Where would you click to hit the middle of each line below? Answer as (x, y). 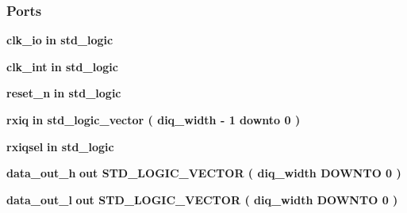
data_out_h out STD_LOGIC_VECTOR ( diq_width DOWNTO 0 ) (204, 173)
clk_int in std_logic (62, 66)
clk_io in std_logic (60, 40)
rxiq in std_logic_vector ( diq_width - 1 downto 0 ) (154, 120)
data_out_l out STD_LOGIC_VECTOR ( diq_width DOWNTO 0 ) (202, 199)
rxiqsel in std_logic (60, 146)
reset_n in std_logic (64, 93)
